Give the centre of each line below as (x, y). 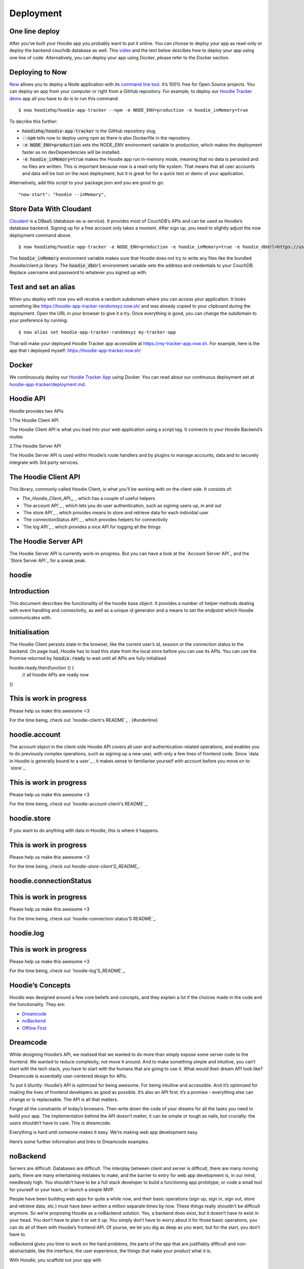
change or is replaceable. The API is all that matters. (64, 1099)
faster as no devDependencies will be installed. (71, 152)
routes (16, 437)
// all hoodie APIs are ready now (55, 675)
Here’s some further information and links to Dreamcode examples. (79, 1142)
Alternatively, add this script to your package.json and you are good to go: (87, 183)
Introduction (29, 591)
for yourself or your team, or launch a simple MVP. (62, 1189)
